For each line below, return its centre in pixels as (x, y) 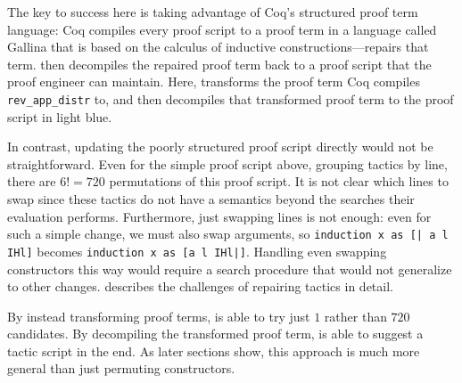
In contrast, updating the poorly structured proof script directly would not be (220, 147)
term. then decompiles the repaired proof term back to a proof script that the (219, 64)
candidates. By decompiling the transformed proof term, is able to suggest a (215, 334)
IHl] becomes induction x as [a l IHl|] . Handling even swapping (197, 251)
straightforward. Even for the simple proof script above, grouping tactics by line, (227, 163)
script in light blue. (60, 116)
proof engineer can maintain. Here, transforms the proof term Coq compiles (214, 81)
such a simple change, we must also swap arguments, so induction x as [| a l (228, 234)
